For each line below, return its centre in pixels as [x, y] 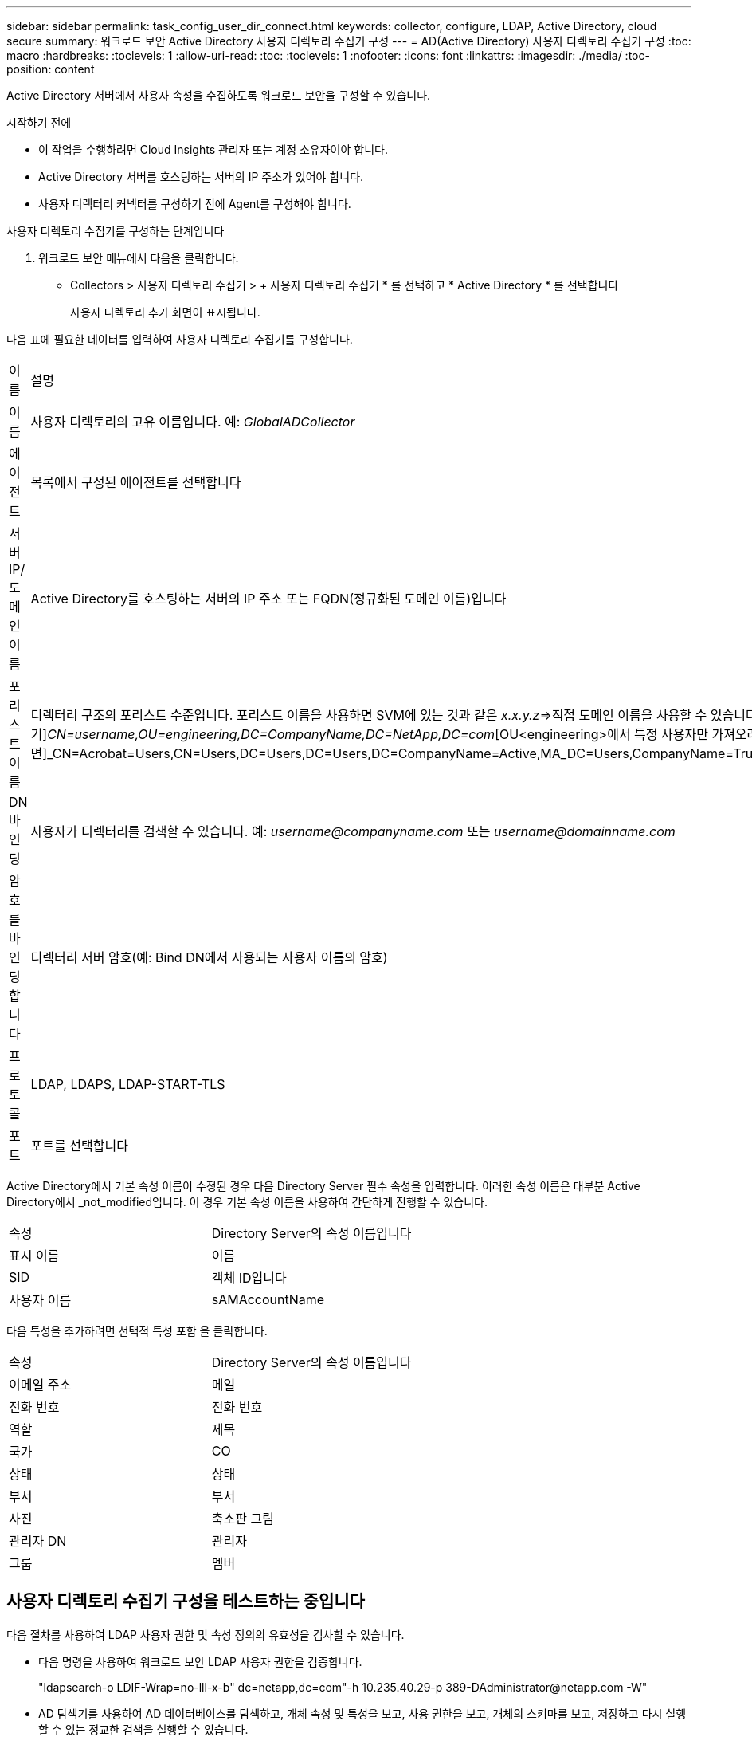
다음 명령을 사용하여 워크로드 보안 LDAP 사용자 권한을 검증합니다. [200, 1661]
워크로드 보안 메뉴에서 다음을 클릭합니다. [139, 258]
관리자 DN [38, 1541]
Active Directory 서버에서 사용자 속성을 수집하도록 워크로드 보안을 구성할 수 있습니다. [219, 95]
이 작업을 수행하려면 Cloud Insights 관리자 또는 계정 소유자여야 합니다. [213, 149]
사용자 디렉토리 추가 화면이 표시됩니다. [165, 312]
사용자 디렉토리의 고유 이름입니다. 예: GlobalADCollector [193, 422]
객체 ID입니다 [249, 1278]
